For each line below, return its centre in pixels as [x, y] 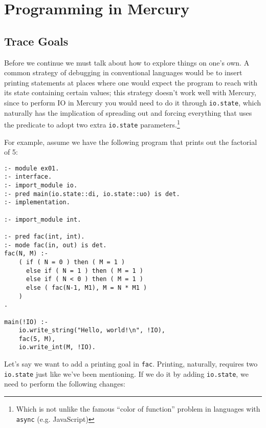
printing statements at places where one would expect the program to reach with [131, 82]
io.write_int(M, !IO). [57, 347]
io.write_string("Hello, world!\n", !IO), [92, 330]
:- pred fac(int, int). [45, 236]
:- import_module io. [41, 186]
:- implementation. [37, 202]
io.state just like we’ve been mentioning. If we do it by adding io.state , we [126, 373]
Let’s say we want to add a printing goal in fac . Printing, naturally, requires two [131, 364]
